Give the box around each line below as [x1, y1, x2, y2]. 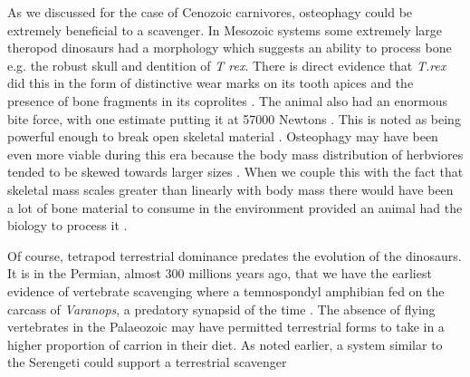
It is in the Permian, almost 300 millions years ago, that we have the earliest [7, 264, 432, 283]
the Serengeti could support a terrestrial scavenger [7, 353, 287, 372]
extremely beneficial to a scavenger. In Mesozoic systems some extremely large [7, 20, 443, 39]
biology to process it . [7, 216, 128, 235]
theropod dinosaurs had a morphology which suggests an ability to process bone [7, 38, 452, 57]
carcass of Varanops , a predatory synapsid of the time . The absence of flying [7, 299, 436, 318]
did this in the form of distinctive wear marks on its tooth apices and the [7, 73, 414, 92]
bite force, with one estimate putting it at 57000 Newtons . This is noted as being [7, 109, 461, 128]
